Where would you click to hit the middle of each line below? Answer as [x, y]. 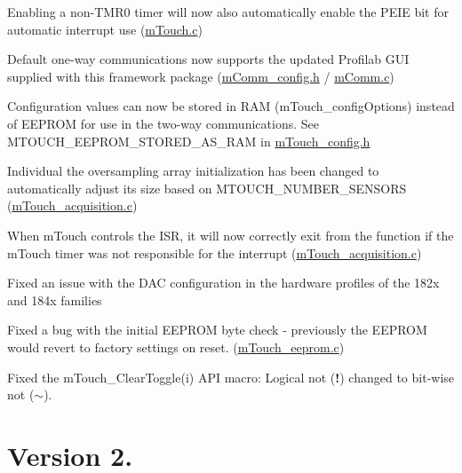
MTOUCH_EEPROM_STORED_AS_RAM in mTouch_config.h [189, 141]
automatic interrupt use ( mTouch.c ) [105, 29]
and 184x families [55, 300]
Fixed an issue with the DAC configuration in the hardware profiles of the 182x [223, 283]
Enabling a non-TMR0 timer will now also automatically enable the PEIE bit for [228, 12]
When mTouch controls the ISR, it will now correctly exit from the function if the [231, 235]
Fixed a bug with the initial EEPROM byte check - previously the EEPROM [217, 330]
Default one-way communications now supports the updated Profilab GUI [208, 59]
